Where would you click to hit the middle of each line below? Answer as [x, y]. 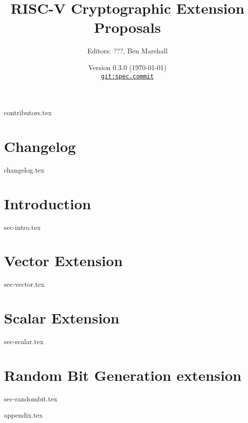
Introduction [48, 203]
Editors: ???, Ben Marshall [127, 51]
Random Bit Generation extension [123, 375]
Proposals [127, 27]
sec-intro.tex [22, 227]
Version [99, 67]
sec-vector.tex [24, 284]
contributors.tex [28, 112]
